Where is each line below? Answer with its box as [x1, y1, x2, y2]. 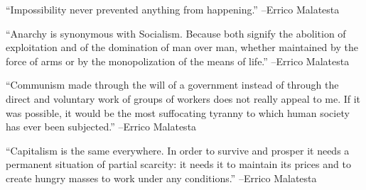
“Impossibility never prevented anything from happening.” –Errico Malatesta [6, 2, 340, 16]
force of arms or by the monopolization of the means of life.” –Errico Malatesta [6, 53, 350, 68]
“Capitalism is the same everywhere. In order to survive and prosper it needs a [6, 142, 350, 157]
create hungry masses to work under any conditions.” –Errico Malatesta [6, 170, 317, 185]
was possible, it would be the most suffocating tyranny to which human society [6, 105, 350, 120]
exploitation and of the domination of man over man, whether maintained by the [6, 40, 358, 55]
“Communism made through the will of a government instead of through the [6, 77, 339, 92]
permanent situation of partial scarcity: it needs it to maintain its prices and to [6, 157, 351, 172]
